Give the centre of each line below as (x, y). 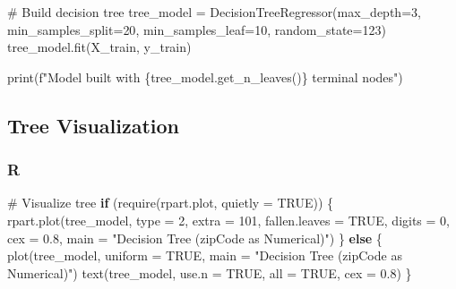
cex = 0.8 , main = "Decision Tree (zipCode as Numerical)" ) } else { (195, 238)
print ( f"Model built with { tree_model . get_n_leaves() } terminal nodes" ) (205, 76)
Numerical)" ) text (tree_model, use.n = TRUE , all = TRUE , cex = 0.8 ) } (210, 272)
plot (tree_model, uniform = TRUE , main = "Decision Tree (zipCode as (205, 255)
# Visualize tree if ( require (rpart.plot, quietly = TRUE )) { (171, 203)
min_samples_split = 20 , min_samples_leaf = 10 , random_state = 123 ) (197, 29)
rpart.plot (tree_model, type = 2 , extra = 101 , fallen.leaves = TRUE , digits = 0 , (229, 220)
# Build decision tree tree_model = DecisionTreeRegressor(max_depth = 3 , (214, 12)
